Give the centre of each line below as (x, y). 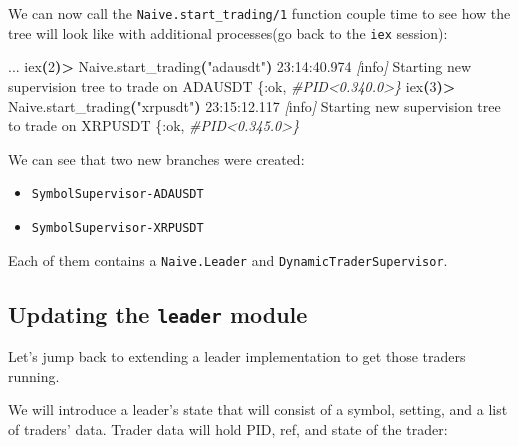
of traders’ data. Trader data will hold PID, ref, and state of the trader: (228, 428)
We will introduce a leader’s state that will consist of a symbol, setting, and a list (258, 409)
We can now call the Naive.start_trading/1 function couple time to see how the (259, 13)
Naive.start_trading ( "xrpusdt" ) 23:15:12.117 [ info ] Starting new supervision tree (254, 105)
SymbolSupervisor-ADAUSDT (117, 194)
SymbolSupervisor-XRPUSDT (117, 227)
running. (34, 375)
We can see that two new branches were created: (156, 158)
